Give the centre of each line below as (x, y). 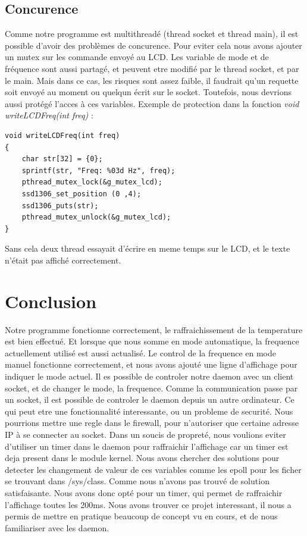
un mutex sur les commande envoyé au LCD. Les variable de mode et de (137, 57)
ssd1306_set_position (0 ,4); (82, 194)
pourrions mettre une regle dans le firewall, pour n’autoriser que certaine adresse (152, 423)
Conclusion (51, 301)
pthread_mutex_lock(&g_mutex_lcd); (92, 182)
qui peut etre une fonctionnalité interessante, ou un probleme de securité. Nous (149, 411)
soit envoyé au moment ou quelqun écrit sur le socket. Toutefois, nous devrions (148, 92)
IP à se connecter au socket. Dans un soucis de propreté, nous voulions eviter (145, 434)
